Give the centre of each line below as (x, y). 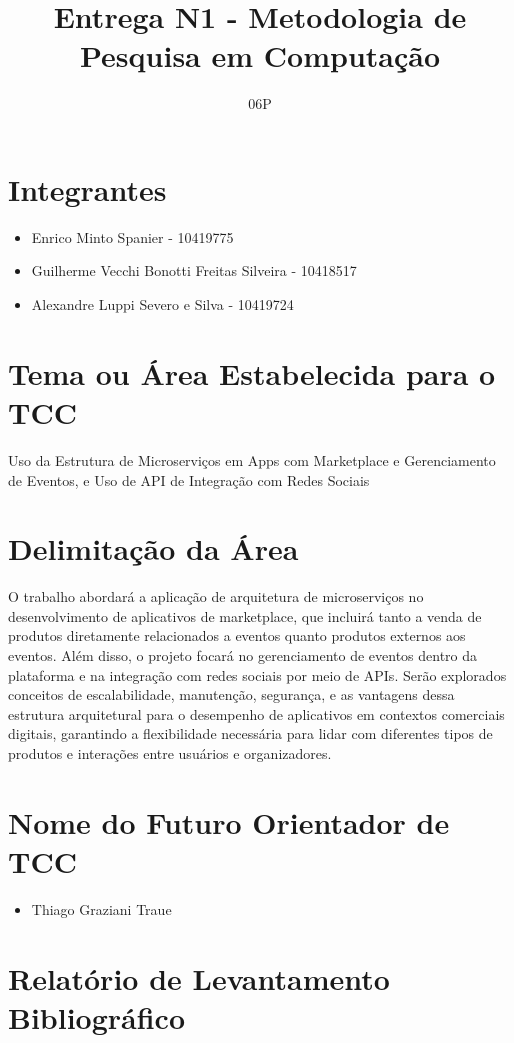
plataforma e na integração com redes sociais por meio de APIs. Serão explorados (257, 674)
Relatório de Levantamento (199, 977)
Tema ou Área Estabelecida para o (252, 372)
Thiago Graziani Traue (101, 908)
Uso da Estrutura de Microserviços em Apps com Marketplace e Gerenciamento (252, 459)
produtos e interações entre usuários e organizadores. (170, 753)
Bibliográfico (97, 1016)
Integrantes (87, 188)
